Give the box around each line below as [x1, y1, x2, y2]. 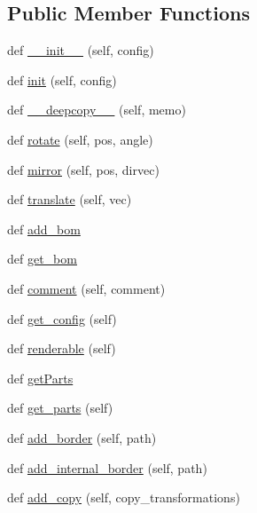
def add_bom [7, 219, 81, 238]
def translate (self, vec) [7, 190, 132, 209]
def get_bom [7, 249, 77, 268]
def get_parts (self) [7, 399, 113, 417]
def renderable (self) [7, 339, 116, 358]
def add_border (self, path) [7, 428, 157, 446]
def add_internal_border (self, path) [7, 458, 207, 477]
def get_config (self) [7, 309, 117, 328]
